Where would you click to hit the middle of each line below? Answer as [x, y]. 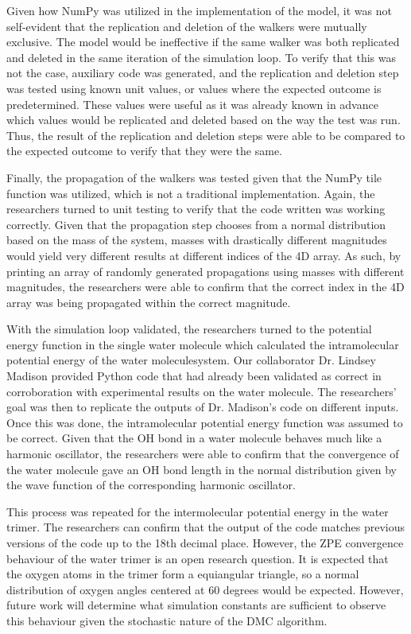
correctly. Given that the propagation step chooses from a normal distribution [196, 224]
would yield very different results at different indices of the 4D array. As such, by [204, 255]
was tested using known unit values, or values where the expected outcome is [194, 88]
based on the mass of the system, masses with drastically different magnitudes [197, 240]
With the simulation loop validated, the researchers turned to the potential [189, 329]
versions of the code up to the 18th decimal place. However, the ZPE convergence [205, 543]
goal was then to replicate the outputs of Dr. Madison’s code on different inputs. [203, 407]
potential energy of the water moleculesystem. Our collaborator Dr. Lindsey [191, 360]
